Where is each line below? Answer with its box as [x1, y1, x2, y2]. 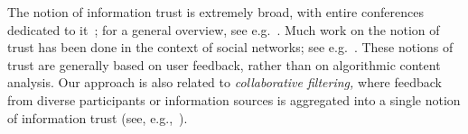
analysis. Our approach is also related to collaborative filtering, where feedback [7, 73, 442, 92]
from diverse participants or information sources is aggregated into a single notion [7, 90, 461, 109]
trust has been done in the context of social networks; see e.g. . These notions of [7, 38, 454, 57]
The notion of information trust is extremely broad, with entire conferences [7, 3, 424, 21]
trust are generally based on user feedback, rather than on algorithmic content [7, 55, 441, 74]
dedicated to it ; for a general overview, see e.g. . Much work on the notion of [7, 20, 440, 39]
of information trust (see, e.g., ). [7, 108, 188, 127]
